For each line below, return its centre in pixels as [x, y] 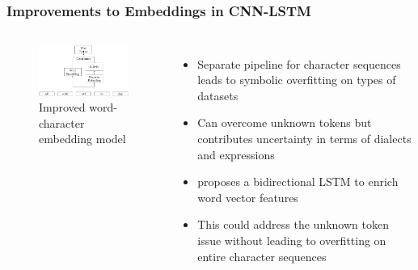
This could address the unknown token [293, 224]
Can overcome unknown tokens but [285, 122]
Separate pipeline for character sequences [299, 63]
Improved [62, 107]
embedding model [82, 139]
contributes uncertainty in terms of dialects [304, 139]
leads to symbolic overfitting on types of [297, 80]
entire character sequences [262, 256]
